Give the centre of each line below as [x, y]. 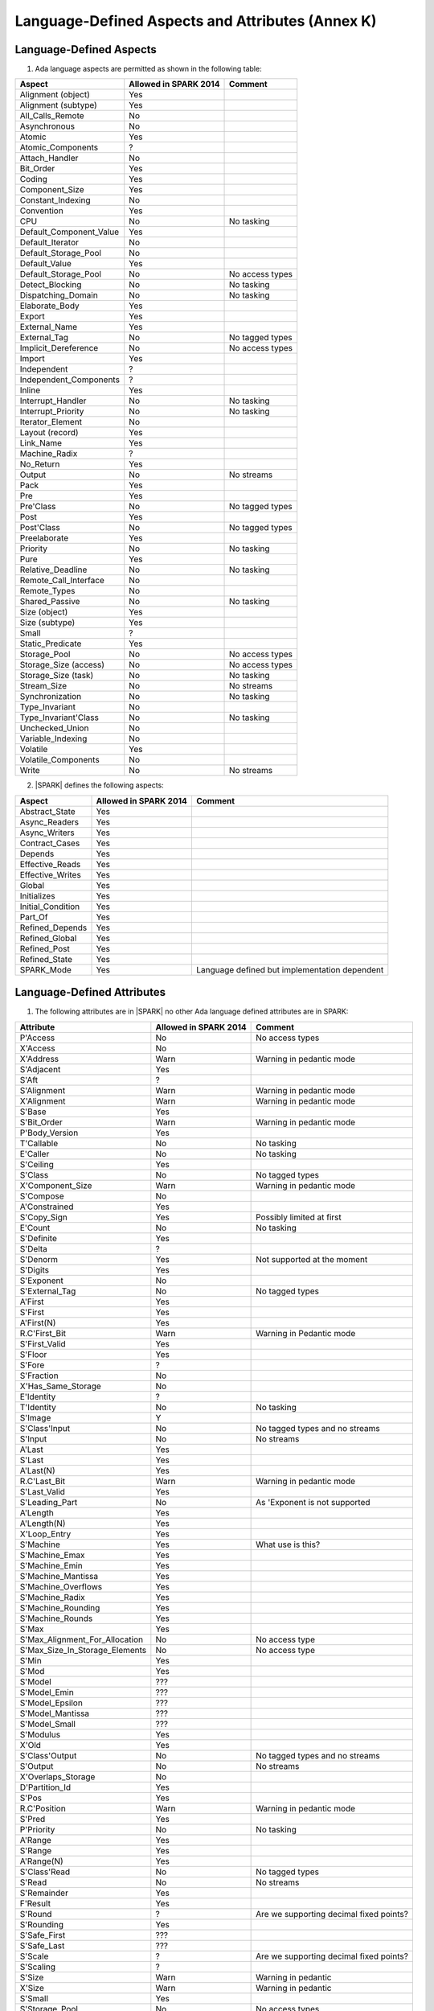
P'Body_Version [49, 1133]
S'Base [33, 1112]
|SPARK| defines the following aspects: [99, 785]
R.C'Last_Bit [43, 1481]
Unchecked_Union [54, 728]
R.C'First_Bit [43, 1333]
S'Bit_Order [41, 1122]
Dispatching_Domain [59, 295]
